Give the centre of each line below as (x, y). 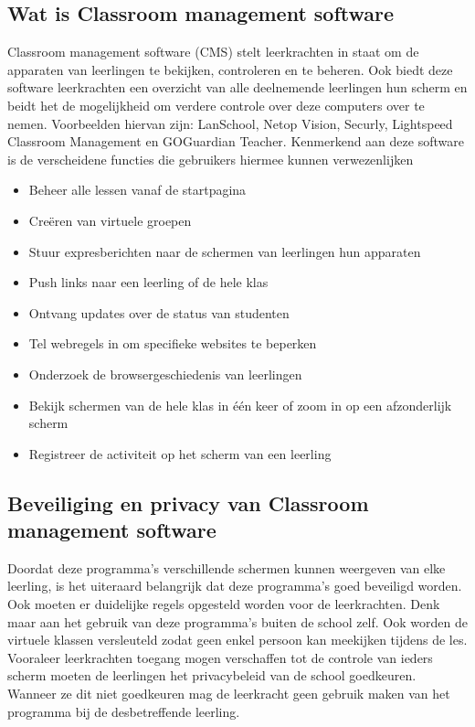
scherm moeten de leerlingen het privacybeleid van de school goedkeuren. (212, 675)
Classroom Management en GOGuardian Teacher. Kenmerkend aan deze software (236, 141)
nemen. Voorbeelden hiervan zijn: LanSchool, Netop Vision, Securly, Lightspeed (230, 123)
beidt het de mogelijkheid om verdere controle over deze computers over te (216, 105)
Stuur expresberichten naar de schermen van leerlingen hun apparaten (225, 251)
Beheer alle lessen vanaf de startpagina (137, 190)
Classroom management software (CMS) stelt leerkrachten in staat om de (213, 52)
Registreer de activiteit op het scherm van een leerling (180, 453)
